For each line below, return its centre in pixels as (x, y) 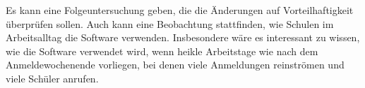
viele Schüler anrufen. (52, 78)
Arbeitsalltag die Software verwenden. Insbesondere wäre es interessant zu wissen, (183, 37)
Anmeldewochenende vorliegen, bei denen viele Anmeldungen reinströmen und (175, 65)
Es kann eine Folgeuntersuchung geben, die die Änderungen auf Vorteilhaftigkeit (180, 10)
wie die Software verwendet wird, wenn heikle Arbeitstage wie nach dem (162, 51)
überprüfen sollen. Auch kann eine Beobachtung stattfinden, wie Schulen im (170, 23)
